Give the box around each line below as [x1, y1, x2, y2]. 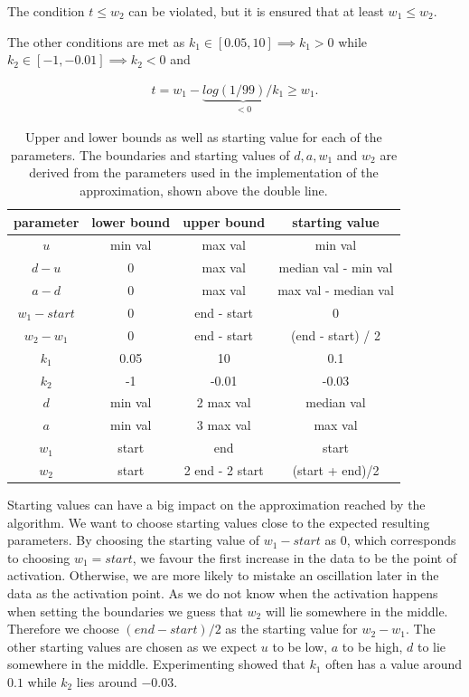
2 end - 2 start [183, 460, 264, 479]
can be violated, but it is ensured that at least [128, 2, 384, 20]
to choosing [7, 548, 70, 567]
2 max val [196, 393, 251, 412]
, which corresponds [346, 530, 456, 549]
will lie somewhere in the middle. [265, 601, 448, 620]
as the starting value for [225, 619, 358, 638]
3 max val [196, 415, 251, 434]
